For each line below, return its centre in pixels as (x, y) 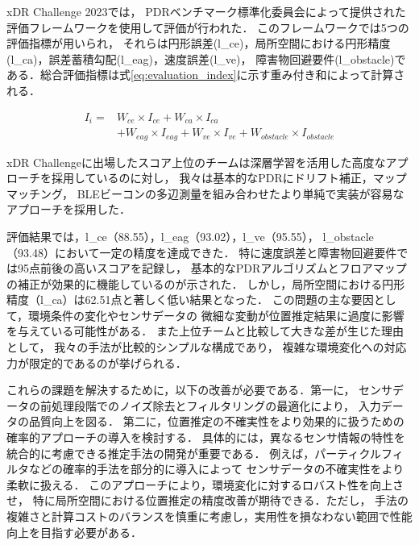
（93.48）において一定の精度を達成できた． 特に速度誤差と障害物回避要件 (202, 252)
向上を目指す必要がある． (74, 532)
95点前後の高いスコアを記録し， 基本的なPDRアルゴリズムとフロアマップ (212, 268)
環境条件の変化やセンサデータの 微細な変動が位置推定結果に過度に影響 (216, 315)
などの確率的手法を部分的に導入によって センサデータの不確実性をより (216, 469)
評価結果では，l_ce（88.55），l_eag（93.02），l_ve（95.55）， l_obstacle (190, 236)
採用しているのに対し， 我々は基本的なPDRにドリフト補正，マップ (229, 178)
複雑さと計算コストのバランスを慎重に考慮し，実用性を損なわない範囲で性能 (209, 516)
